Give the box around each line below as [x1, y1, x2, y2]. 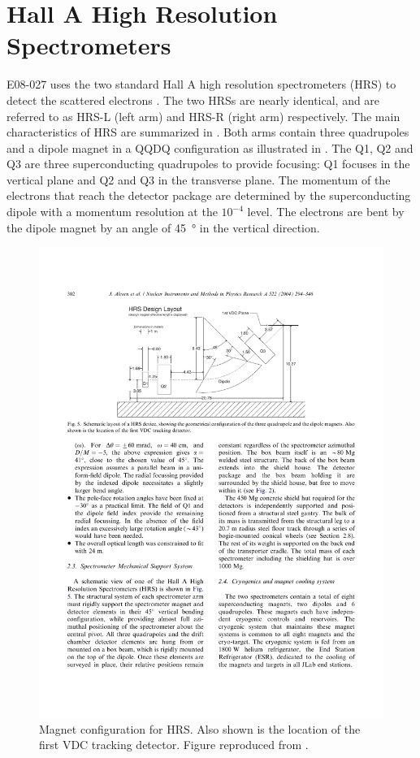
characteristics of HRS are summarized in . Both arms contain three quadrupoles [6, 123, 409, 141]
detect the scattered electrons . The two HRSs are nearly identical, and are [6, 91, 380, 108]
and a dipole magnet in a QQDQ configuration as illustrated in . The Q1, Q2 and [6, 139, 414, 156]
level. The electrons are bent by [247, 203, 405, 220]
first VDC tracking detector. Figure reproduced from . [39, 736, 309, 753]
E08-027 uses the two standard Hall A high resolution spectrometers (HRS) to [6, 76, 396, 93]
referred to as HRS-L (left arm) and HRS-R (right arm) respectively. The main [6, 107, 401, 124]
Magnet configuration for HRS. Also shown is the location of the [39, 720, 361, 737]
